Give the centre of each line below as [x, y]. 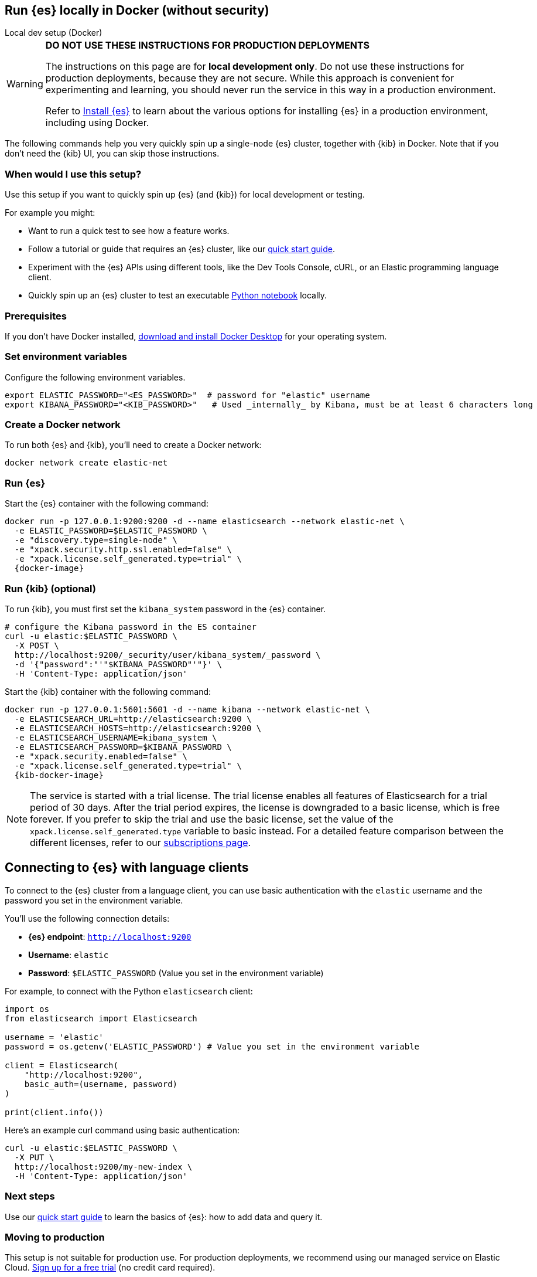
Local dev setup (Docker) [54, 33]
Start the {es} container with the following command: [107, 504]
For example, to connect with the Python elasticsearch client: [129, 991]
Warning [25, 84]
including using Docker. [97, 123]
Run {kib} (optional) [50, 588]
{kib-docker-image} [59, 775]
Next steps [30, 1196]
